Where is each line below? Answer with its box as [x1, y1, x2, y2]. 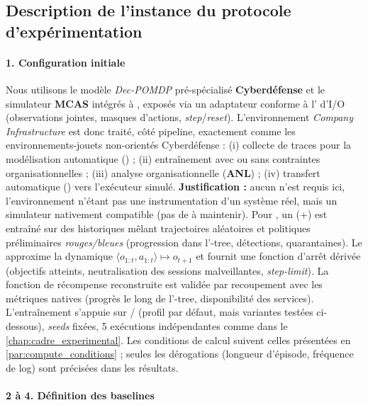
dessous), [6, 318, 45, 333]
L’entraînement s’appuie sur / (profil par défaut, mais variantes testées [6, 304, 313, 319]
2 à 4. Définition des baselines [6, 387, 155, 402]
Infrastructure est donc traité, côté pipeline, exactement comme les [6, 123, 296, 138]
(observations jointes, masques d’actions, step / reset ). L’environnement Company [6, 110, 354, 125]
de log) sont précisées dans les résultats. [6, 360, 179, 375]
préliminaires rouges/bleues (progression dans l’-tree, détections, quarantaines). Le [6, 234, 362, 249]
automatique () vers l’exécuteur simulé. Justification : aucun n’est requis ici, [6, 179, 345, 194]
